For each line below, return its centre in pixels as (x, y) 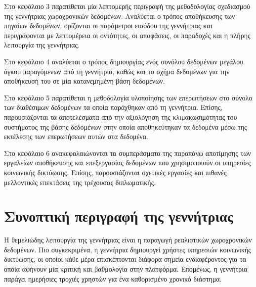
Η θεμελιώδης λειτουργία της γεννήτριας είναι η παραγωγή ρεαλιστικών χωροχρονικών (128, 240)
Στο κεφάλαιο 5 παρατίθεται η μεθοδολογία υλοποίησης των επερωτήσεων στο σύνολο (128, 97)
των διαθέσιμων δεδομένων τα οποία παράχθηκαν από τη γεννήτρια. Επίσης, (113, 107)
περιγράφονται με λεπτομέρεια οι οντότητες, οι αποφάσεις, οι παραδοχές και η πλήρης (127, 35)
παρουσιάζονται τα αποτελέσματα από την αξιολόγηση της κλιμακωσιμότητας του (121, 117)
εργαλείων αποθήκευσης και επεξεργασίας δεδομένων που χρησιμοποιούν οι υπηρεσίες (128, 163)
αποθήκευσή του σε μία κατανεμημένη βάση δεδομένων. (85, 81)
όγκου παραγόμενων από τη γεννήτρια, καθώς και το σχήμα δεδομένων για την (117, 71)
